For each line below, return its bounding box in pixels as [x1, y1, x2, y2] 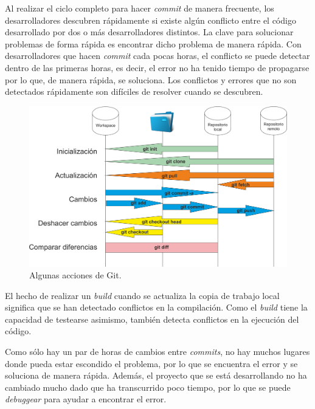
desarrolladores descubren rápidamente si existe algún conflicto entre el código [5, 13, 296, 26]
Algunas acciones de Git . [29, 269, 122, 281]
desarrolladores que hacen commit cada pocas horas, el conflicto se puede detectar [5, 49, 310, 62]
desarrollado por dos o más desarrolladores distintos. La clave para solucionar [5, 26, 294, 38]
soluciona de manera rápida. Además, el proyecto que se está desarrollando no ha [5, 369, 307, 382]
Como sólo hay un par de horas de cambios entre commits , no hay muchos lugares [5, 345, 310, 358]
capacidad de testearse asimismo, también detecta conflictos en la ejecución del [5, 312, 299, 325]
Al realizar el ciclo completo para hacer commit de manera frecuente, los [5, 2, 274, 14]
